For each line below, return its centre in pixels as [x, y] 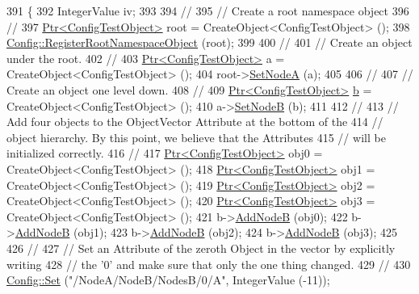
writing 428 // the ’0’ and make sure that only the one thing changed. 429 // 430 [209, 264]
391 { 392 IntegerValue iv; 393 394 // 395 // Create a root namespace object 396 [208, 10]
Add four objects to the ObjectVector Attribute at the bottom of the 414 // [195, 122]
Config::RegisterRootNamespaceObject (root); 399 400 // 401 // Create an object [209, 42]
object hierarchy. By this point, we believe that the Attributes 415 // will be [196, 137]
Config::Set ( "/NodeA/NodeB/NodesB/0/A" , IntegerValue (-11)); [168, 280]
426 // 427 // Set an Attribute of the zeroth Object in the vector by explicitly [201, 248]
